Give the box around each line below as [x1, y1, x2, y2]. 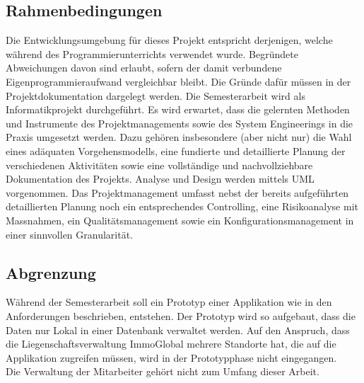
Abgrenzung [6, 261, 96, 283]
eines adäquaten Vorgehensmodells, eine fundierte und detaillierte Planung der [6, 143, 346, 158]
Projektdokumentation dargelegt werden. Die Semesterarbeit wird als [6, 88, 305, 103]
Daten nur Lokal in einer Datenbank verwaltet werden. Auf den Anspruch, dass [6, 322, 350, 337]
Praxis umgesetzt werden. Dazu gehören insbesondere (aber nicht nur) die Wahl [6, 130, 352, 144]
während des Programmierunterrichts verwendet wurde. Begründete [6, 46, 298, 61]
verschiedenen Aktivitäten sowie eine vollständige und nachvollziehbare [6, 157, 313, 172]
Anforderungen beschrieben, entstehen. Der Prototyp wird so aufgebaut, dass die [6, 308, 356, 323]
